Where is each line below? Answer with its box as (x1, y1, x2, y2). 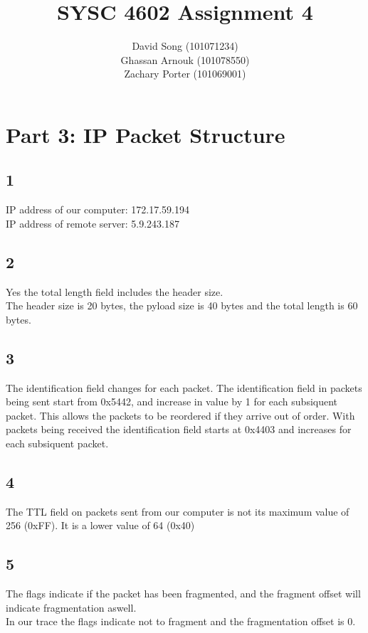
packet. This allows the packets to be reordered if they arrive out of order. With (6, 408, 355, 422)
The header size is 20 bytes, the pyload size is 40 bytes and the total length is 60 (6, 298, 358, 313)
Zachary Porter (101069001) (124, 66, 246, 81)
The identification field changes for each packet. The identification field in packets (6, 380, 362, 395)
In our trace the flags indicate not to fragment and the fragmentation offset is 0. (6, 614, 356, 629)
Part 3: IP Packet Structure (6, 119, 285, 149)
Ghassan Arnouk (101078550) (120, 52, 250, 67)
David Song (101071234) (132, 38, 238, 53)
